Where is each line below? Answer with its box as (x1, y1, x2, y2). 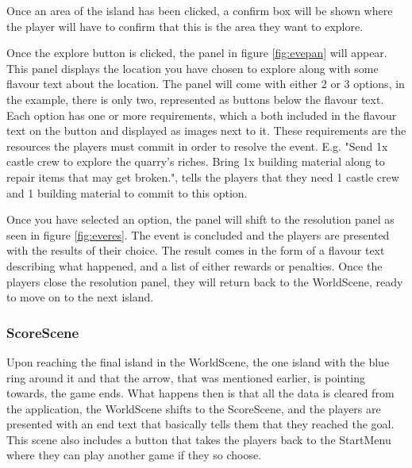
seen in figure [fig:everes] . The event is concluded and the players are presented (6, 226, 390, 243)
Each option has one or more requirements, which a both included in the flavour (6, 106, 397, 123)
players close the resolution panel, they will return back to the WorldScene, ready (6, 273, 403, 290)
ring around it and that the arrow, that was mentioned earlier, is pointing (6, 369, 365, 386)
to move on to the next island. (6, 289, 154, 305)
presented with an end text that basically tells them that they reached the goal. (6, 416, 395, 432)
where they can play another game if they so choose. (6, 447, 262, 463)
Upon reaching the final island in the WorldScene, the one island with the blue (6, 353, 390, 370)
